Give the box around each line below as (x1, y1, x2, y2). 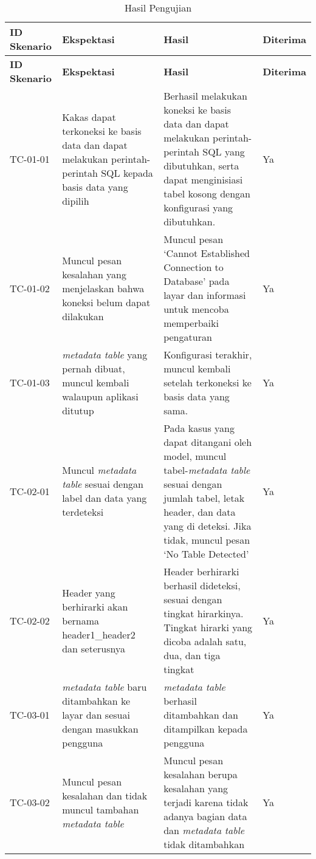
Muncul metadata (62, 463, 137, 477)
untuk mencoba (163, 302, 229, 316)
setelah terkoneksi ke (163, 375, 252, 389)
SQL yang (202, 145, 245, 159)
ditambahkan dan (163, 708, 238, 722)
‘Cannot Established (163, 246, 250, 260)
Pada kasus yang (163, 421, 235, 435)
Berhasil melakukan (163, 89, 247, 103)
